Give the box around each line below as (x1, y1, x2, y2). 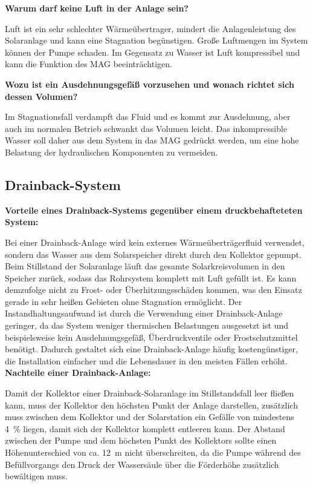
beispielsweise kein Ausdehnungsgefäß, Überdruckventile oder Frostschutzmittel (5, 330, 298, 343)
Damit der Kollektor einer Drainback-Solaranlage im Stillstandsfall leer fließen (5, 387, 294, 399)
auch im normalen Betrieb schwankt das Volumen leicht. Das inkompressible (5, 122, 288, 134)
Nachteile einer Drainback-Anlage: (5, 366, 151, 379)
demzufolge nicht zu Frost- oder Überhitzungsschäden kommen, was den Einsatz (5, 283, 302, 296)
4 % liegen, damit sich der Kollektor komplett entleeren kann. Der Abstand (5, 422, 285, 435)
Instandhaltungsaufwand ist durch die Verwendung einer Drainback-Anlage (5, 307, 283, 320)
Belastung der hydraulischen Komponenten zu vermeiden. (5, 145, 218, 158)
